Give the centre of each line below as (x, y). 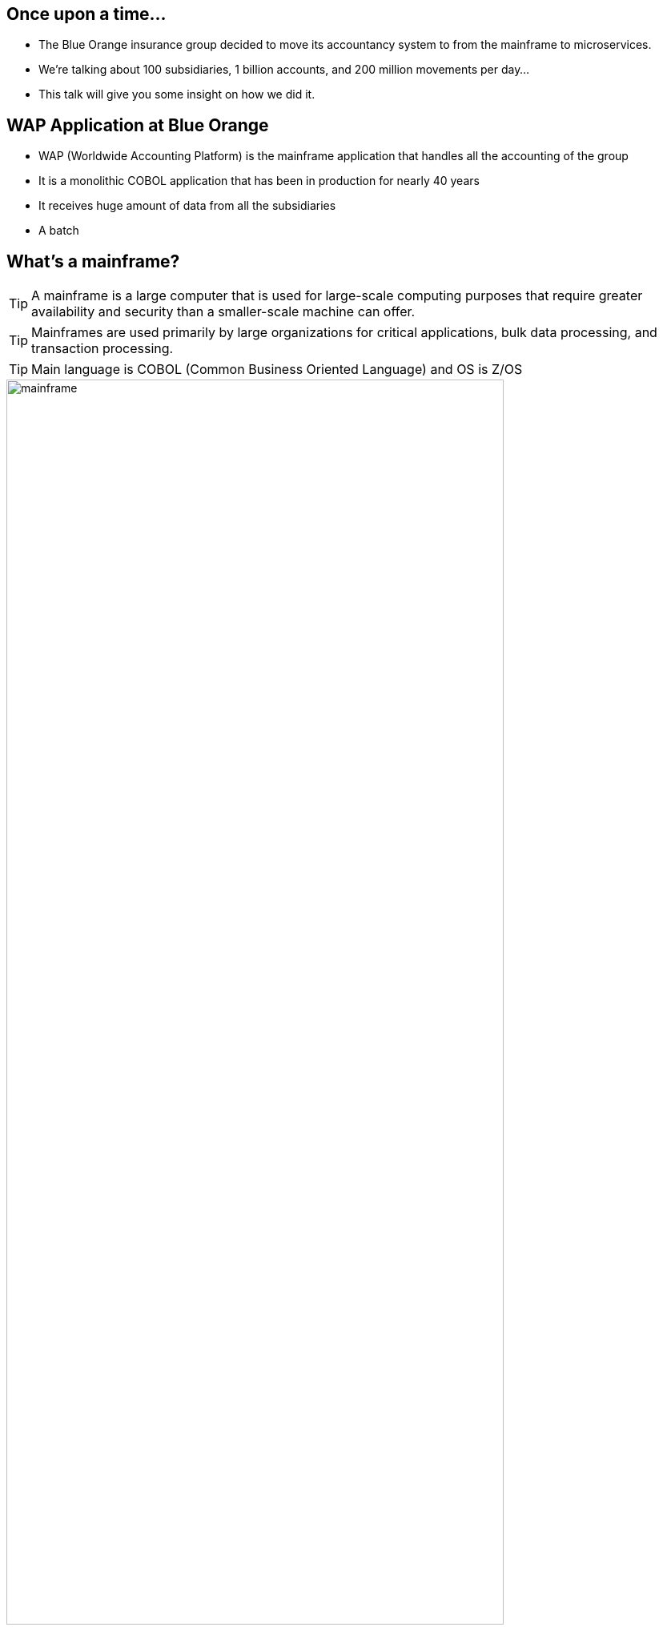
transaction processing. (102, 349)
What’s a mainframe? (93, 261)
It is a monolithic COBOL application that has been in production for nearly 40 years (259, 181)
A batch (59, 231)
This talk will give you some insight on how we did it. (177, 94)
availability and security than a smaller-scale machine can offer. (223, 312)
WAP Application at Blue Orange (138, 125)
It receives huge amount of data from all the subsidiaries (187, 206)
